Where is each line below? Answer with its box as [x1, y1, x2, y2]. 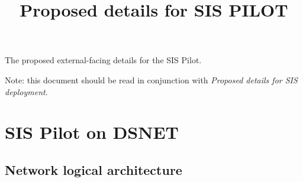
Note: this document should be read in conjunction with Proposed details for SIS [5, 73, 298, 86]
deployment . [5, 85, 48, 97]
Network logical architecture [5, 160, 182, 178]
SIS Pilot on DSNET [5, 120, 179, 144]
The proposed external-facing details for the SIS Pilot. [5, 54, 202, 66]
